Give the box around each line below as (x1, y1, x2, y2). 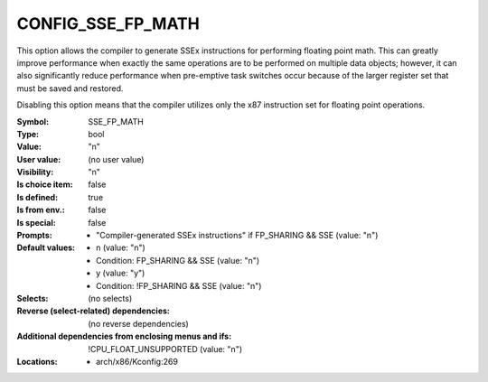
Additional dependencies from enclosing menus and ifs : (16, 331, 232, 342)
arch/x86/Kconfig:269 (96, 356, 178, 367)
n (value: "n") (96, 242, 146, 253)
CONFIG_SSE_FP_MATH (16, 14, 201, 33)
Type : (16, 128, 40, 139)
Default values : (16, 242, 76, 253)
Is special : (16, 217, 56, 228)
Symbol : (16, 116, 50, 126)
